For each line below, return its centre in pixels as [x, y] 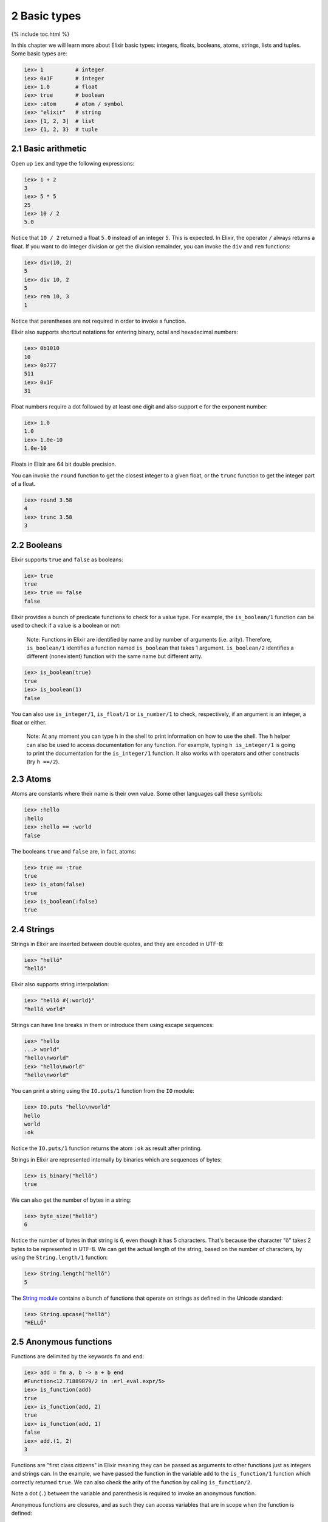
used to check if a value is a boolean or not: [66, 626]
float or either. [29, 722]
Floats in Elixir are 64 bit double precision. [64, 464]
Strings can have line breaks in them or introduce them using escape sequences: [113, 1025]
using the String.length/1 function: [60, 1258]
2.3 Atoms [31, 779]
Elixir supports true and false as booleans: [67, 559]
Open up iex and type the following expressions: [73, 163]
